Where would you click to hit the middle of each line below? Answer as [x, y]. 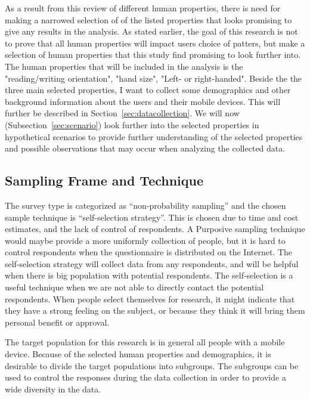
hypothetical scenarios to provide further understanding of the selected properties [154, 136]
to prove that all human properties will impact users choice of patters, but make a [155, 43]
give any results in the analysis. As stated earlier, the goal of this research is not [151, 31]
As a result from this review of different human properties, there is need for [143, 8]
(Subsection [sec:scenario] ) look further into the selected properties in [132, 124]
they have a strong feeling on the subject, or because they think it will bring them [155, 310]
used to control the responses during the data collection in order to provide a [145, 377]
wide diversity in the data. [53, 389]
